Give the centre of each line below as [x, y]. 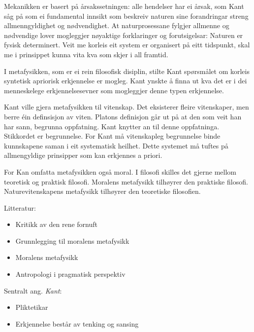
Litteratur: [20, 207]
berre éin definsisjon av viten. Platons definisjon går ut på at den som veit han [123, 116]
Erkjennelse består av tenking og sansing [77, 323]
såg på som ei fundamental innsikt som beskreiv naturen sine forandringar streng [126, 16]
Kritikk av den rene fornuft [57, 224]
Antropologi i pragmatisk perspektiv [70, 274]
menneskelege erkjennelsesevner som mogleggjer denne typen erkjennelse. [114, 90]
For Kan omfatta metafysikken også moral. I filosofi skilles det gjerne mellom [120, 171]
